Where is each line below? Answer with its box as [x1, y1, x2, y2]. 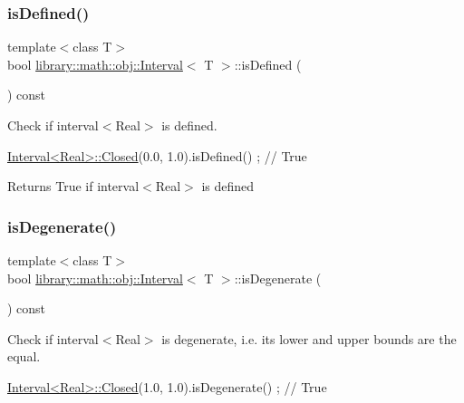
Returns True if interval [7, 177, 140, 196]
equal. [7, 347, 41, 366]
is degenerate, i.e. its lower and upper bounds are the [161, 329, 457, 348]
